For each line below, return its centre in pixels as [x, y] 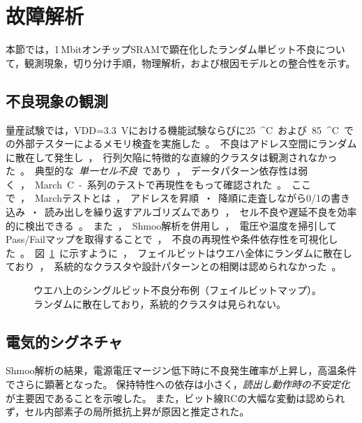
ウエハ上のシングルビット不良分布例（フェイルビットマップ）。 [178, 290]
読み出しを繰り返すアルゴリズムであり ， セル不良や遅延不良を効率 [201, 212]
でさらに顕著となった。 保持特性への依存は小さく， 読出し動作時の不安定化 [178, 384]
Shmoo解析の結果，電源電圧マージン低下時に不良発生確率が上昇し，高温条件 [181, 370]
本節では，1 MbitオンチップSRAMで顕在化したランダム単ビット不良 [161, 49]
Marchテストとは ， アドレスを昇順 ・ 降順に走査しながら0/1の [182, 198]
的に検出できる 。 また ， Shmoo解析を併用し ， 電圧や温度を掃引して [171, 225]
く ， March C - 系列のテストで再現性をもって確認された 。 [146, 184]
